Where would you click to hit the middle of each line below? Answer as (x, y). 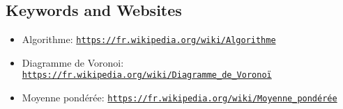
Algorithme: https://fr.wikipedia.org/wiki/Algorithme (149, 39)
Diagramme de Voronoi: (73, 62)
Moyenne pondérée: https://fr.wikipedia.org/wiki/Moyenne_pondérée (180, 98)
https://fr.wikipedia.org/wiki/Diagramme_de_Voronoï (147, 75)
